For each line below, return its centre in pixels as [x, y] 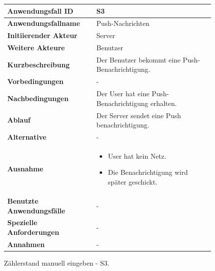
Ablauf [19, 120]
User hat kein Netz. [137, 156]
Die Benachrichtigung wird [148, 172]
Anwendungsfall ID [40, 10]
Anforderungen [33, 232]
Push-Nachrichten [123, 23]
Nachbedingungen [38, 98]
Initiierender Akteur [43, 35]
